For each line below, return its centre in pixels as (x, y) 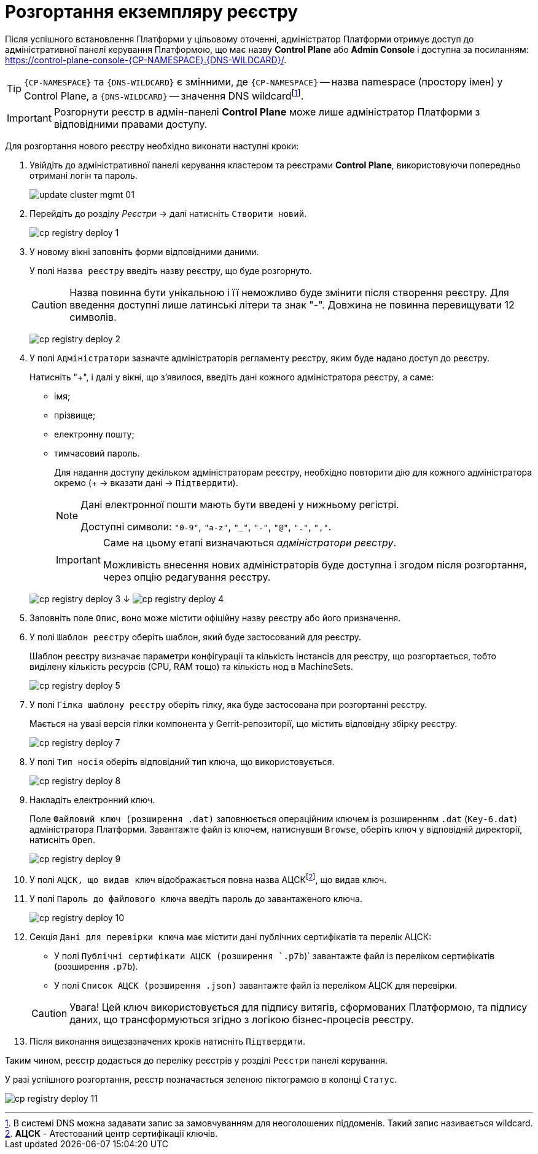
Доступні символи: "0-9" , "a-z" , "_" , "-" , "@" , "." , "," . (206, 527)
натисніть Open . (63, 840)
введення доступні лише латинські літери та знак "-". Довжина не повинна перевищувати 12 (292, 305)
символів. (93, 317)
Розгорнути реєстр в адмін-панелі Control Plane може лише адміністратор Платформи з (267, 112)
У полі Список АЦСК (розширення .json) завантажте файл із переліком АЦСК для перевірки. (256, 985)
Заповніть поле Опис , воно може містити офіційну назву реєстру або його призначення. (215, 618)
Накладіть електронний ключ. (92, 800)
